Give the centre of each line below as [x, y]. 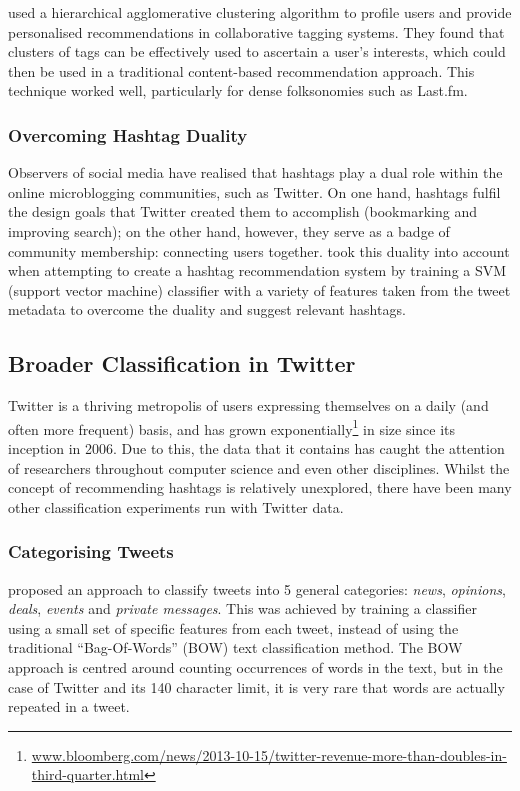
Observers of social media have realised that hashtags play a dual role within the [255, 172]
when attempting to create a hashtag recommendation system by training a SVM [257, 270]
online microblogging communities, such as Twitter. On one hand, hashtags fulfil [254, 191]
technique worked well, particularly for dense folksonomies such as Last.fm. [238, 90]
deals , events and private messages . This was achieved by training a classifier [242, 608]
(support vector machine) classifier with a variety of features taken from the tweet [259, 289]
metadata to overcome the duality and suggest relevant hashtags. [207, 309]
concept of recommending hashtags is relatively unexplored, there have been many [260, 487]
